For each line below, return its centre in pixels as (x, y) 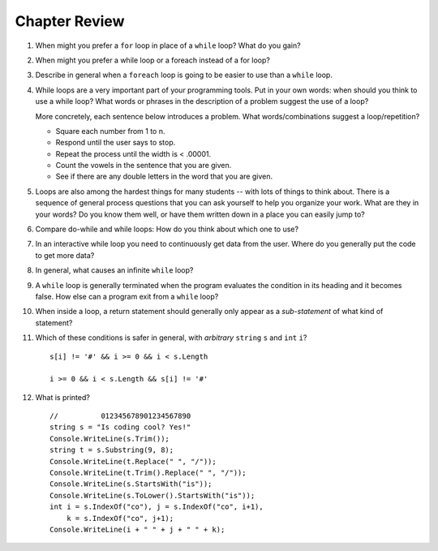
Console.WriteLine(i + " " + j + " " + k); (137, 529)
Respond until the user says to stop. (116, 143)
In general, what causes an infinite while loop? (114, 270)
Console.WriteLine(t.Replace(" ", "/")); (133, 461)
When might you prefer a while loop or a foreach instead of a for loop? (153, 60)
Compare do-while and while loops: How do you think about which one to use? (167, 229)
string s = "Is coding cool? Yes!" (120, 427)
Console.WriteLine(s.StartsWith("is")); (131, 484)
